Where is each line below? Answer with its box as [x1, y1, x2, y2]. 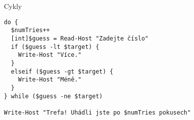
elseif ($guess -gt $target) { [11, 68, 113, 75]
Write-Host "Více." [18, 51, 82, 59]
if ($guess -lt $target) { [11, 43, 99, 50]
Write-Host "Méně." [18, 76, 82, 83]
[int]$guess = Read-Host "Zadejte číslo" [11, 35, 149, 42]
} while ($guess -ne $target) [4, 92, 103, 100]
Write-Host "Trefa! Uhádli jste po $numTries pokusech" [4, 109, 191, 116]
